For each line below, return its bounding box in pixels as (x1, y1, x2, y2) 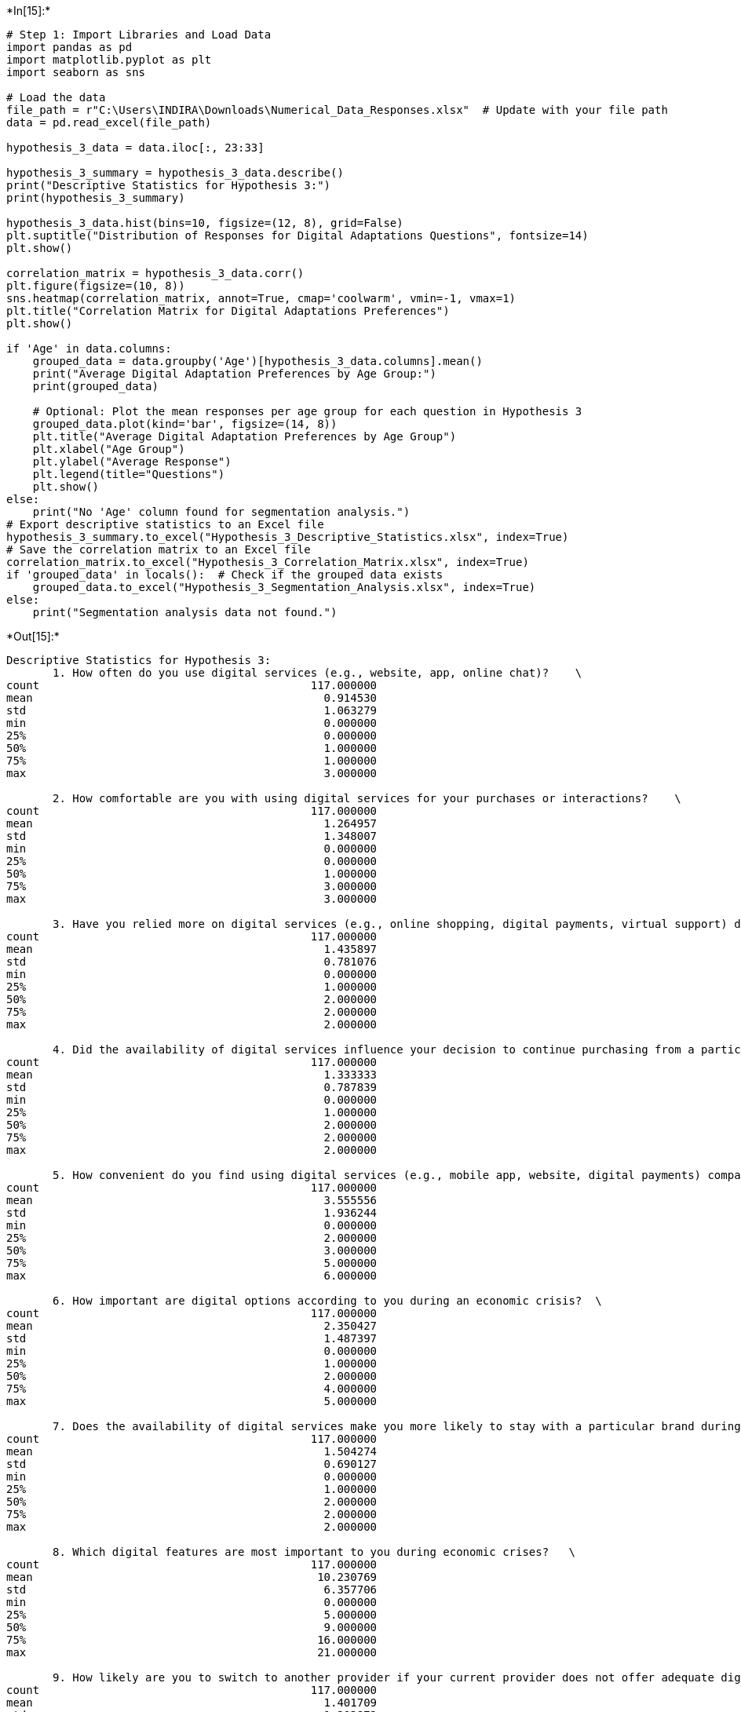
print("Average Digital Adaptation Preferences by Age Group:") (32, 367, 436, 380)
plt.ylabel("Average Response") (32, 455, 232, 468)
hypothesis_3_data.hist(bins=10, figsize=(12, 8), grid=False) (6, 217, 403, 229)
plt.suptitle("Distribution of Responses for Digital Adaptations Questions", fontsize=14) (6, 229, 589, 242)
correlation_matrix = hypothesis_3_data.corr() (6, 267, 305, 279)
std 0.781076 (6, 955, 378, 968)
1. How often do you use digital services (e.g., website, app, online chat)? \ (53, 666, 582, 679)
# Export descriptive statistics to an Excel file (6, 518, 324, 531)
